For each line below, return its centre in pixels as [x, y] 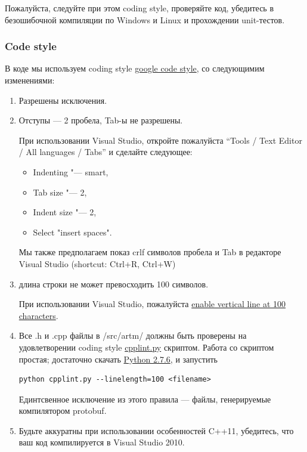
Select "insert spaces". [72, 232]
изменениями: [30, 80]
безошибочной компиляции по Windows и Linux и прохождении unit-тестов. [145, 19]
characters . [38, 315]
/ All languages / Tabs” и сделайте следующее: [106, 152]
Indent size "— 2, [65, 212]
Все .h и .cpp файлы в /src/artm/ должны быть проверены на [133, 335]
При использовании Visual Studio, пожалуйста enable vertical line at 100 [152, 304]
